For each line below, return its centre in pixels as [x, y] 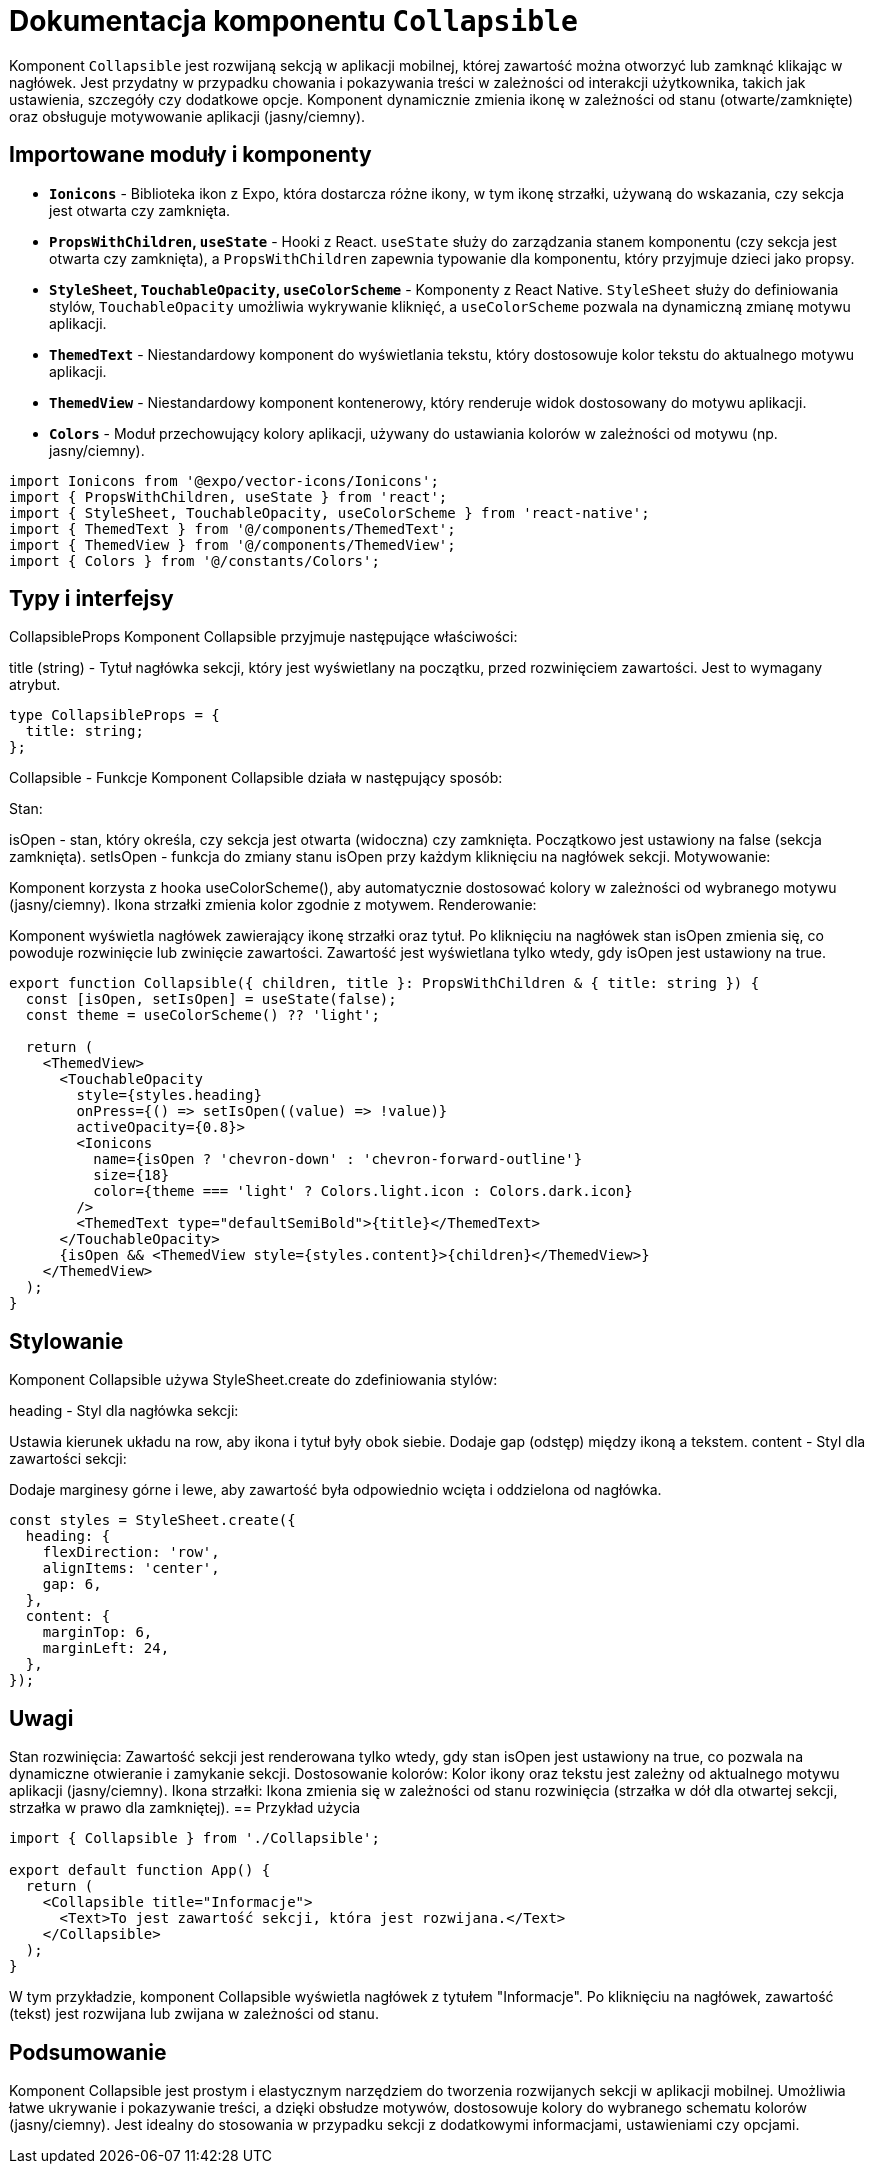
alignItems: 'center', [131, 1568]
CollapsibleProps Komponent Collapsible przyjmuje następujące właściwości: [263, 637]
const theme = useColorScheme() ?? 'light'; [202, 1015]
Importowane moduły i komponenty [190, 155]
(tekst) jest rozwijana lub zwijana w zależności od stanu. [194, 2014]
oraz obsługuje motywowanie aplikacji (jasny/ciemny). [187, 116]
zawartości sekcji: [68, 1459]
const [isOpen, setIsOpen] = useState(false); [211, 999]
